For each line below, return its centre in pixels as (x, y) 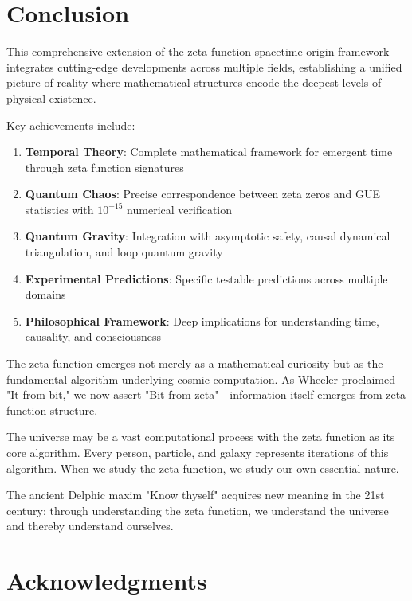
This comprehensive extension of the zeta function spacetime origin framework (198, 51)
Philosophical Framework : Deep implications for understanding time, (202, 320)
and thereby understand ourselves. (90, 526)
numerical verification (180, 209)
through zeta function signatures (104, 167)
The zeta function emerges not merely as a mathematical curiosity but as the (195, 363)
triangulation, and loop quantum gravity (124, 252)
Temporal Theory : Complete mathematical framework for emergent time (209, 152)
